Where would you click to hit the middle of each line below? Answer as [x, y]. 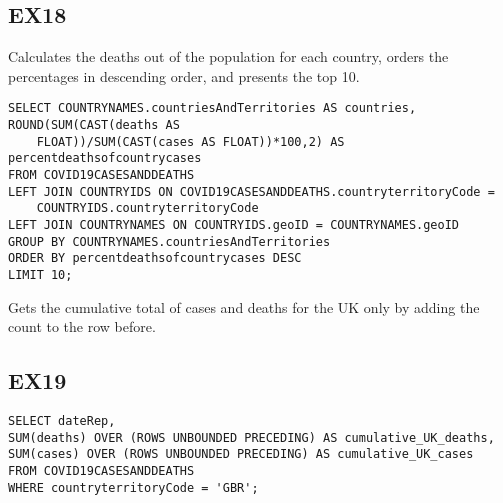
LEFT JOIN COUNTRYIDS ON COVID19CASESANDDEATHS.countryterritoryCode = [251, 191]
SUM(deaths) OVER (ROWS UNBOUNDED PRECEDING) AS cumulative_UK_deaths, [251, 437]
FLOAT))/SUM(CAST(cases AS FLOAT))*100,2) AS [190, 141]
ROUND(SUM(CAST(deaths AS [94, 125]
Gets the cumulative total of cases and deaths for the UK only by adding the [244, 306]
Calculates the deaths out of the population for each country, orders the [228, 56]
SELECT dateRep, [62, 421]
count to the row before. [82, 326]
